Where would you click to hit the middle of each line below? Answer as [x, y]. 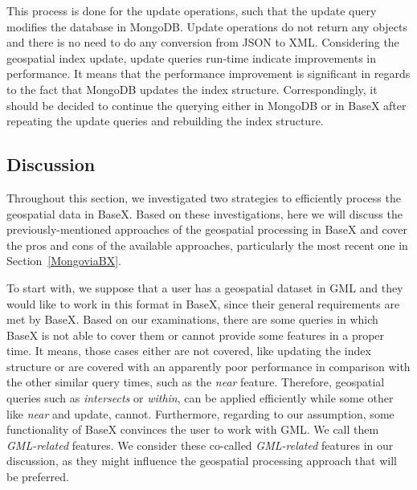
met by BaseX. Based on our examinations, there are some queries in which [192, 319]
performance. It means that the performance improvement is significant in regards [208, 73]
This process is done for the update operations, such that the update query [192, 10]
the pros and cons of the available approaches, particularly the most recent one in [207, 245]
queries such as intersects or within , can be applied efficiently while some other [200, 398]
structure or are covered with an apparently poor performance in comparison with [208, 366]
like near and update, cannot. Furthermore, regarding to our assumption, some [200, 413]
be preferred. [38, 477]
